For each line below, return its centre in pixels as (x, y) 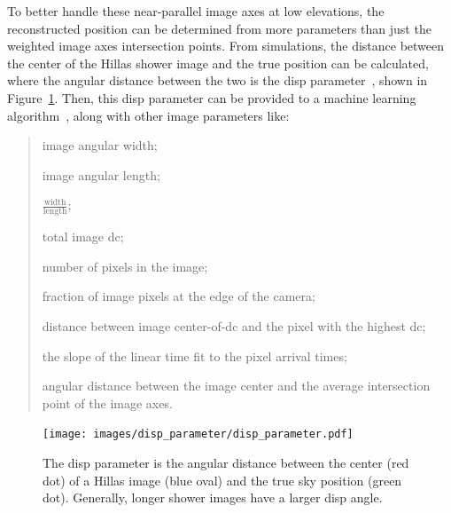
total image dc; (83, 237)
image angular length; (101, 174)
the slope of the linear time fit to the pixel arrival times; (194, 355)
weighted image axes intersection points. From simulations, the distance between (226, 46)
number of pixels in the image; (125, 266)
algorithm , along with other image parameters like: (148, 115)
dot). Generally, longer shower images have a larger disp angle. (213, 497)
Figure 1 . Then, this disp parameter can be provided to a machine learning (212, 97)
